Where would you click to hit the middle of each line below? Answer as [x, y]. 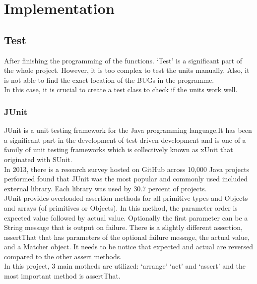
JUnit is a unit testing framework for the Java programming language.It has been [128, 130]
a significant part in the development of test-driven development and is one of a [125, 140]
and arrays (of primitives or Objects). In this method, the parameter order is [121, 207]
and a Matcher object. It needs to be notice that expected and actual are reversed [128, 247]
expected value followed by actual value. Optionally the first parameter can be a [126, 217]
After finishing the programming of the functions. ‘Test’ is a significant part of [123, 60]
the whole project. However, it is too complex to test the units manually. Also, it [127, 70]
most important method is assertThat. [62, 276]
